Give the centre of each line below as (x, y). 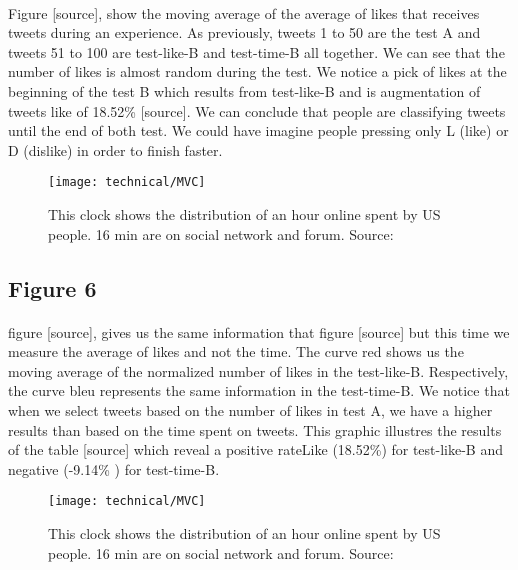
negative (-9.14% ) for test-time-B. (114, 468)
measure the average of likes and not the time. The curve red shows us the (236, 351)
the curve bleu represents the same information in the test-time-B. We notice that (259, 390)
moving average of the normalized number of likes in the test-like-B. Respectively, (258, 370)
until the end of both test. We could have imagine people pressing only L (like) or (258, 130)
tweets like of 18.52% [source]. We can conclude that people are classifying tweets (257, 110)
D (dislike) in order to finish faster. (115, 149)
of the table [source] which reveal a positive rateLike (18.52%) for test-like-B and (256, 449)
